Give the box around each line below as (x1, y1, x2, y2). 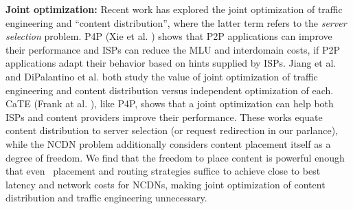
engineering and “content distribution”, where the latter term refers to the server (5, 15, 347, 30)
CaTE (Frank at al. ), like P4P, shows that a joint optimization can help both (5, 96, 334, 111)
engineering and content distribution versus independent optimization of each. (5, 82, 334, 97)
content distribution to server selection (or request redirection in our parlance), (5, 123, 339, 137)
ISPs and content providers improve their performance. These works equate (5, 109, 323, 124)
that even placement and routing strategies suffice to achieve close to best (5, 164, 321, 178)
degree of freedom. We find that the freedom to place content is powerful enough (5, 150, 345, 164)
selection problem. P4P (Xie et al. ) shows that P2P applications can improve (5, 29, 332, 43)
